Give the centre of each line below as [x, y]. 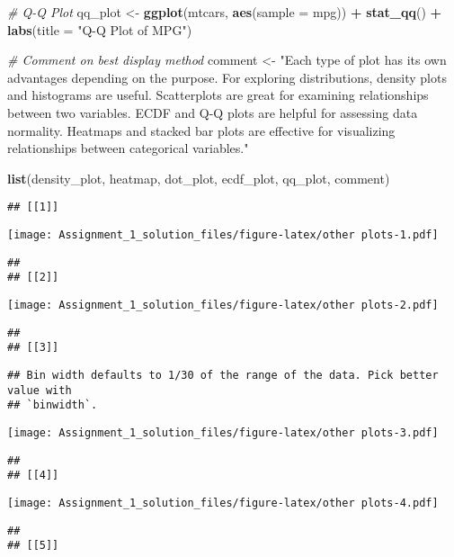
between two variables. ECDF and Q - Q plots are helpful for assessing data [213, 112]
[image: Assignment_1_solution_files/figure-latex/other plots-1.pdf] [223, 235]
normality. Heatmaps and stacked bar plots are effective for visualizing [201, 130]
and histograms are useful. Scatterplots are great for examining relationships [218, 95]
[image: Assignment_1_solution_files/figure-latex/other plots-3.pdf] [223, 432]
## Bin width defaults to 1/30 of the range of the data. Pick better [223, 375]
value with [40, 390]
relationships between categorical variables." [128, 148]
